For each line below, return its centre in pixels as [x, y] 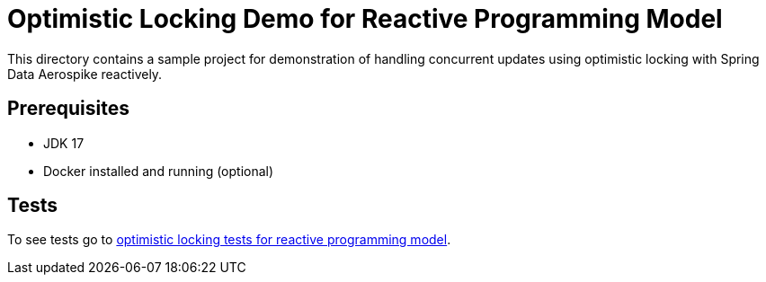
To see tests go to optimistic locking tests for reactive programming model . [229, 240]
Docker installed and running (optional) [159, 171]
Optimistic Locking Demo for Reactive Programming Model [365, 19]
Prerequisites [68, 109]
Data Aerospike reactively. [85, 74]
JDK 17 [64, 143]
